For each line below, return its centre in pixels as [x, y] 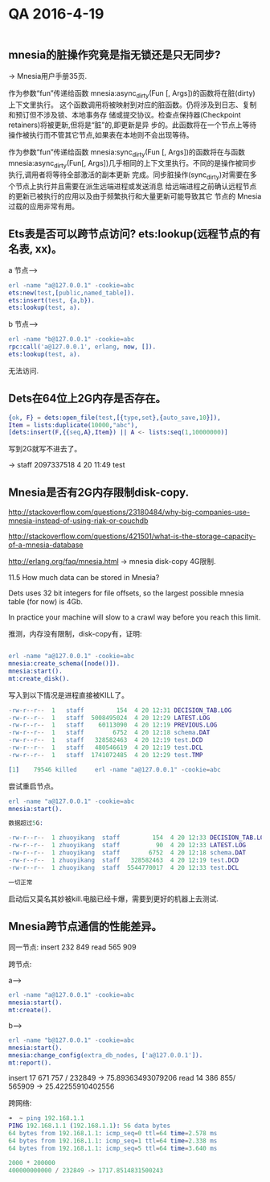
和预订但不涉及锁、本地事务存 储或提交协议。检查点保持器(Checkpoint [125, 114]
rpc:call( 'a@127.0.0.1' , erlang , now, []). [82, 347]
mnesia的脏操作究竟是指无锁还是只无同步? [115, 55]
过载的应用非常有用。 [43, 206]
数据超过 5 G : [26, 823]
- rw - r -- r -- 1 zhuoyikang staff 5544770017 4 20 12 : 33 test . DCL [124, 867]
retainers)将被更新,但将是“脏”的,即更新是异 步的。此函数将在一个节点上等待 [133, 125]
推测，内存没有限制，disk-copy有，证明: [75, 634]
